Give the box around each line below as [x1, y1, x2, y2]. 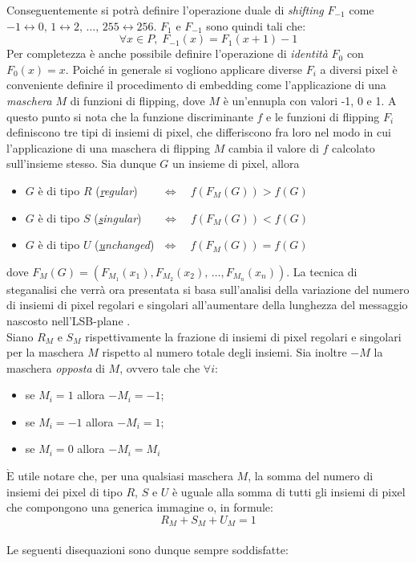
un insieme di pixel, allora [172, 155, 300, 172]
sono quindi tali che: [206, 17, 306, 34]
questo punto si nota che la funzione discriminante [6, 108, 253, 124]
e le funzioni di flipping [266, 108, 380, 124]
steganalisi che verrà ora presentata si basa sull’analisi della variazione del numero [6, 280, 410, 297]
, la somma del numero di [248, 467, 374, 484]
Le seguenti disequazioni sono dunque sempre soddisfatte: [6, 541, 289, 557]
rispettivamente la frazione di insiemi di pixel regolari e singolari [85, 328, 402, 345]
